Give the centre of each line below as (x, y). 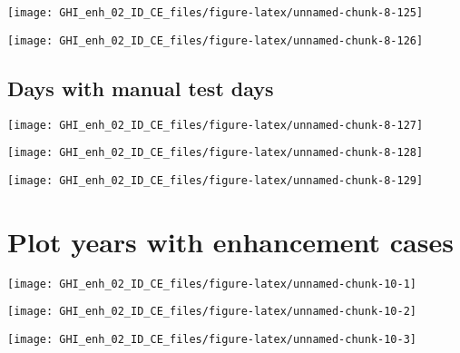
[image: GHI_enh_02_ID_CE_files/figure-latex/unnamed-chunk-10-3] (212, 339)
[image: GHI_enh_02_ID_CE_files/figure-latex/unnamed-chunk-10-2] (212, 312)
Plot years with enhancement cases (230, 241)
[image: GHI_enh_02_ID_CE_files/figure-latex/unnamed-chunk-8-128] (215, 153)
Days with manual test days (141, 88)
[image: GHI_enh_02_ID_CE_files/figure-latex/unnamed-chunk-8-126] (215, 40)
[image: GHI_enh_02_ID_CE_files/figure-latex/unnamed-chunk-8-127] (215, 125)
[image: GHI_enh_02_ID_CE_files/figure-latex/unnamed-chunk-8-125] (215, 13)
